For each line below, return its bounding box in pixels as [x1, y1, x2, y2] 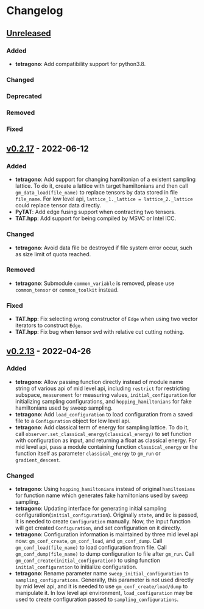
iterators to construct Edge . [15, 322, 82, 329]
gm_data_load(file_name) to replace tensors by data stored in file [15, 189, 178, 196]
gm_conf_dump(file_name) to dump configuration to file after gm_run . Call [15, 550, 195, 558]
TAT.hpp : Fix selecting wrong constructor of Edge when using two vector [15, 316, 198, 323]
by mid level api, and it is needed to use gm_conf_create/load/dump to [15, 583, 188, 590]
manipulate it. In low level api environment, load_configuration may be [15, 589, 193, 597]
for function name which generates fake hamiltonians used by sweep [15, 492, 189, 499]
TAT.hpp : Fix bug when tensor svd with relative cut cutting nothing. [15, 328, 185, 336]
